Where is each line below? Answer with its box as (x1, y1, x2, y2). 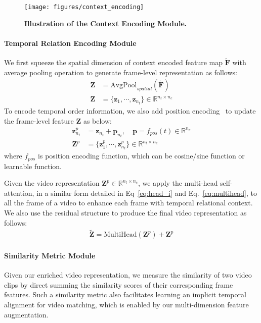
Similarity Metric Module (4, 250, 96, 261)
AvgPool (110, 82, 137, 89)
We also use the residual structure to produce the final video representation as (4, 207, 247, 218)
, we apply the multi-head (138, 178, 218, 188)
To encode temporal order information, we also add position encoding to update (4, 105, 256, 116)
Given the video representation (4, 178, 100, 188)
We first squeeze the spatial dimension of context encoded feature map (4, 57, 223, 68)
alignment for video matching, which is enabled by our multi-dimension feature (4, 299, 249, 310)
